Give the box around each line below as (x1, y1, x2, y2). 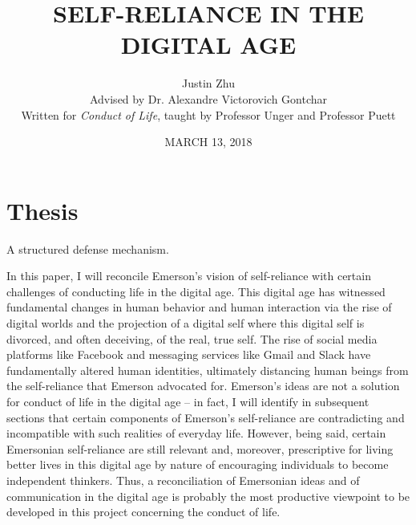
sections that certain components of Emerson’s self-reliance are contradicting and (6, 409, 405, 425)
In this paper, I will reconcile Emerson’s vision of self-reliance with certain (6, 267, 371, 284)
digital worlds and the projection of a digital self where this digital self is (6, 315, 365, 331)
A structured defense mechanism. (6, 240, 169, 257)
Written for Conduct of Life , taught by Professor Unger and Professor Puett (21, 106, 396, 123)
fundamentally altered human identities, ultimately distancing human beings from (6, 361, 409, 378)
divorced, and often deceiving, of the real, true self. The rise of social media (6, 330, 378, 347)
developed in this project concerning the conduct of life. (6, 503, 281, 520)
